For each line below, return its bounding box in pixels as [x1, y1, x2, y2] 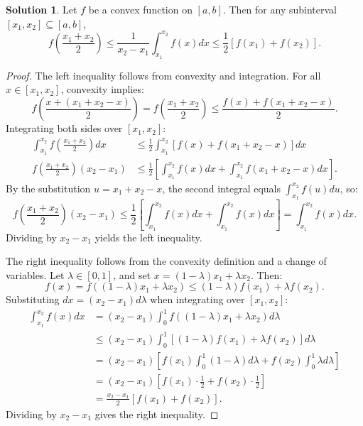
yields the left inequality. [94, 229, 202, 244]
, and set [113, 267, 151, 282]
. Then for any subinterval [222, 2, 337, 16]
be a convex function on [88, 2, 193, 16]
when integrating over [150, 292, 245, 307]
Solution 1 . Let [6, 2, 77, 16]
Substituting [6, 292, 60, 307]
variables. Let [6, 267, 65, 282]
